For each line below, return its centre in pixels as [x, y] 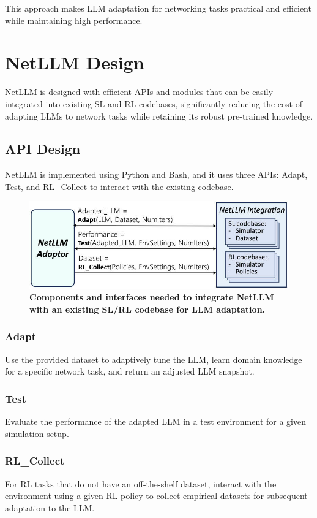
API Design [43, 149]
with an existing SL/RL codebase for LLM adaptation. [147, 309]
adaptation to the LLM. [50, 507]
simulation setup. [37, 433]
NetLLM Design [75, 62]
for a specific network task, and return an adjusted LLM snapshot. [130, 371]
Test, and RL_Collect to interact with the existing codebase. [119, 186]
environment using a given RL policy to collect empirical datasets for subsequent [156, 496]
